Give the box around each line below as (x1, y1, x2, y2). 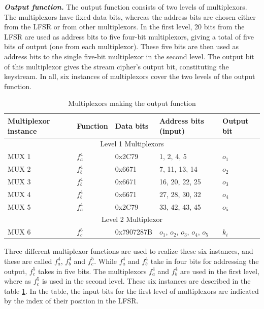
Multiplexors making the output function (68, 98, 196, 108)
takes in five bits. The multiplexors (38, 265, 147, 276)
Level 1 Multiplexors (100, 138, 164, 149)
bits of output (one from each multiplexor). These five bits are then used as (4, 41, 239, 52)
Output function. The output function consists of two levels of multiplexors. (4, 2, 247, 12)
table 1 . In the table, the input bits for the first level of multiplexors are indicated (4, 285, 259, 296)
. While (94, 255, 117, 266)
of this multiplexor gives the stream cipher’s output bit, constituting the (4, 61, 229, 71)
